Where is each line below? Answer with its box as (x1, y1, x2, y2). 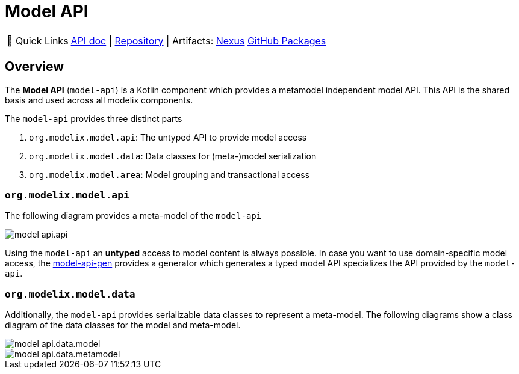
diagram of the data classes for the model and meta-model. (5, 320, 241, 331)
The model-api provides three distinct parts (5, 113, 182, 124)
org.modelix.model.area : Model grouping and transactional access (29, 169, 310, 180)
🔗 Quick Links (7, 34, 69, 47)
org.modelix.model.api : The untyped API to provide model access (29, 132, 307, 143)
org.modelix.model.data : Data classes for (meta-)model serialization (29, 150, 317, 161)
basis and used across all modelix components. (5, 94, 193, 105)
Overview (5, 59, 64, 75)
